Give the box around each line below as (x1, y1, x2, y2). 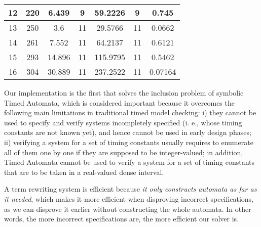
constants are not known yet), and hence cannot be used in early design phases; (4, 127, 251, 138)
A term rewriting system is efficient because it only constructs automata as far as (4, 184, 257, 194)
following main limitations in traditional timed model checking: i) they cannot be (4, 107, 256, 118)
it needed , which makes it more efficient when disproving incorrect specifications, (4, 193, 254, 204)
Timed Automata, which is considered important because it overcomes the (4, 97, 235, 108)
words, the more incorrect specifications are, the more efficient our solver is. (4, 213, 239, 224)
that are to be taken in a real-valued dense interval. (4, 166, 164, 177)
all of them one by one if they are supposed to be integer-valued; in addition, (4, 147, 243, 157)
